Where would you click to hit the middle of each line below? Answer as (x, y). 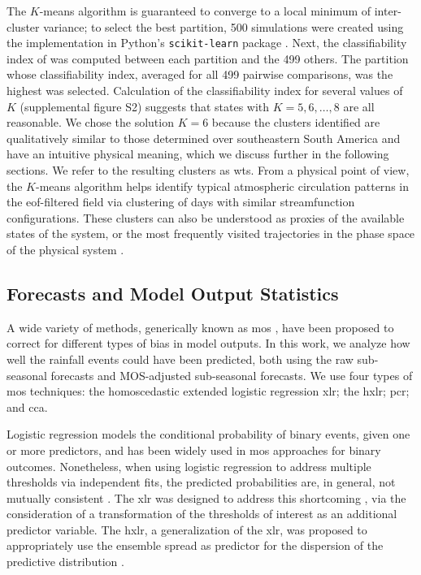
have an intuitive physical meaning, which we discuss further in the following (198, 154)
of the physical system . (65, 249)
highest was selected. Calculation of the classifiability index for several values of (205, 91)
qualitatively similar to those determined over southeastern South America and (204, 138)
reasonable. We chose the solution (90, 122)
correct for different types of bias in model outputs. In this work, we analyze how (208, 343)
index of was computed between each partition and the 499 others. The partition (208, 58)
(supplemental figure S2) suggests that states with (145, 106)
